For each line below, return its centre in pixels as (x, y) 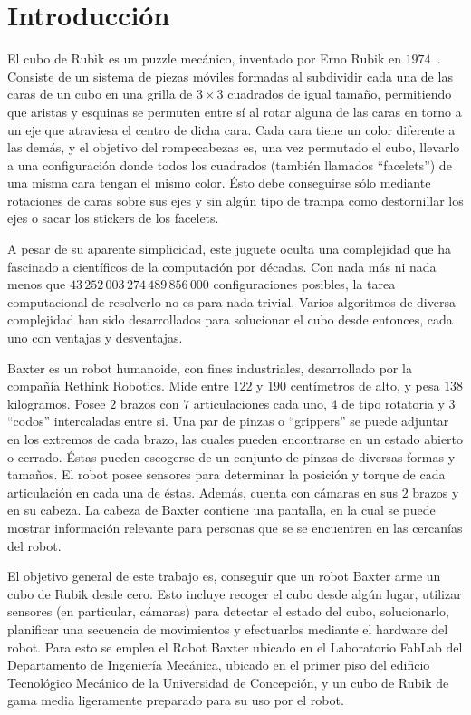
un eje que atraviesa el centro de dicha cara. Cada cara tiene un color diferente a (231, 129)
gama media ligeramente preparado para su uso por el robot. (176, 700)
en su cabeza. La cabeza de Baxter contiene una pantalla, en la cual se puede (221, 510)
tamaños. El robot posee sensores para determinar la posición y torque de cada (226, 474)
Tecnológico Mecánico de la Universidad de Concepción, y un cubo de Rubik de (228, 682)
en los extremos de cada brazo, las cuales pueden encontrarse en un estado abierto (235, 439)
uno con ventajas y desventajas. (95, 338)
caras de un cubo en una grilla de (100, 94)
